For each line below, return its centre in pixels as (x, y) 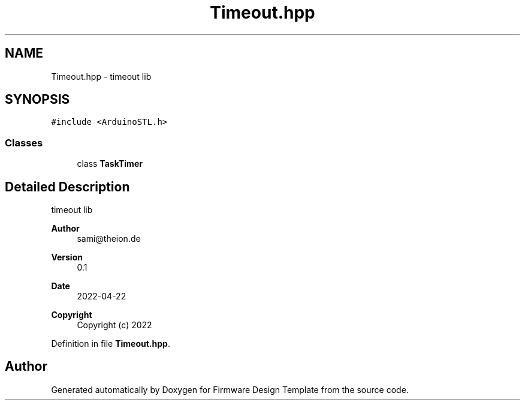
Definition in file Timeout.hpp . (111, 344)
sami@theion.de (109, 239)
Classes (24, 142)
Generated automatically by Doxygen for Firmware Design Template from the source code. (230, 389)
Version (67, 257)
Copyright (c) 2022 (114, 325)
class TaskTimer (110, 164)
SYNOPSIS (37, 100)
